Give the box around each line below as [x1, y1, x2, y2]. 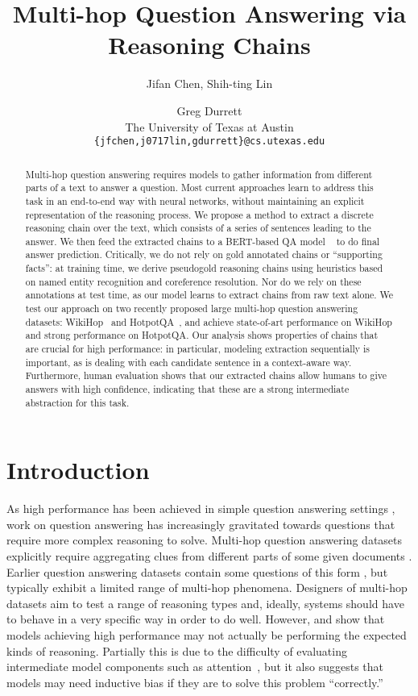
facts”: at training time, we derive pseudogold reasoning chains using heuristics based [25, 261, 383, 275]
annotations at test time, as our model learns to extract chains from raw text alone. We [25, 288, 394, 302]
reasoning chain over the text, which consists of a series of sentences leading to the [25, 221, 371, 235]
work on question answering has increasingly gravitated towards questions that [6, 515, 395, 532]
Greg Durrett [176, 102, 242, 119]
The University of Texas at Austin [125, 118, 294, 135]
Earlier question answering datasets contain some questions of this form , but [6, 563, 388, 580]
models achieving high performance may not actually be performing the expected [6, 627, 407, 644]
